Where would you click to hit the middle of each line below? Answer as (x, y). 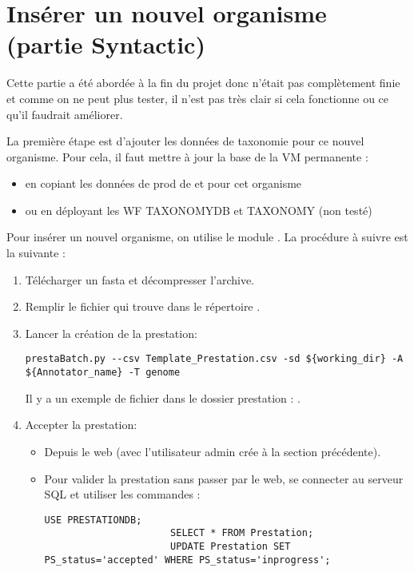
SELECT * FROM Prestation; (242, 533)
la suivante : (36, 253)
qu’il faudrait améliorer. (65, 114)
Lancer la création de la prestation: (111, 333)
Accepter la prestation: (81, 425)
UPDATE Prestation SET (231, 547)
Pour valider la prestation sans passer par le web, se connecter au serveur (224, 478)
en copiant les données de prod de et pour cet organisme (163, 183)
